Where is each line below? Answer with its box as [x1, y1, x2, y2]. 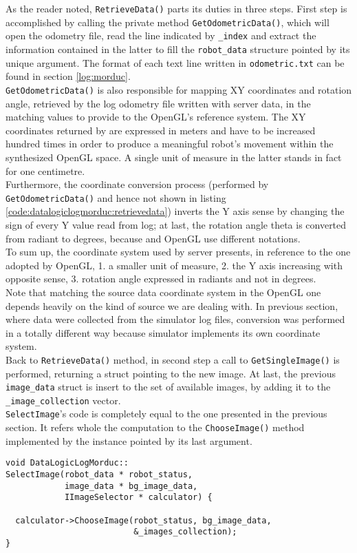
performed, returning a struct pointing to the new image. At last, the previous [6, 366, 336, 380]
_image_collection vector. [6, 393, 121, 407]
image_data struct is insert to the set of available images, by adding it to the [6, 379, 331, 394]
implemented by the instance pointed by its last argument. [6, 433, 252, 448]
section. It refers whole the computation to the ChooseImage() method [6, 420, 305, 435]
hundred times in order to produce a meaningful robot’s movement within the [6, 136, 334, 151]
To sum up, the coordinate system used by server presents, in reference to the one [6, 244, 351, 259]
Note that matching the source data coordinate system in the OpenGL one [6, 284, 321, 299]
